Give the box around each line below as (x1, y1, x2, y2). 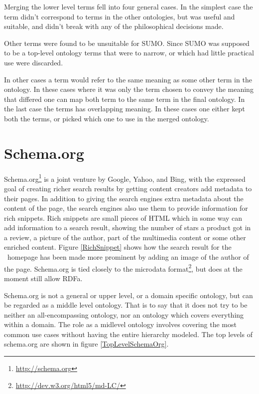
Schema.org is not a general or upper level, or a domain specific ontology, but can (4, 290, 253, 300)
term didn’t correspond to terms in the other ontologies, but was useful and (4, 11, 235, 21)
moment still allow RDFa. (4, 273, 83, 283)
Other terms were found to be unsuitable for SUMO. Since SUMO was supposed (4, 37, 250, 48)
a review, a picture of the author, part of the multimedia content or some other (4, 232, 246, 242)
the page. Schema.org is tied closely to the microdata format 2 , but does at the (4, 262, 243, 274)
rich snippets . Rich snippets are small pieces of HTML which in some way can (4, 212, 243, 223)
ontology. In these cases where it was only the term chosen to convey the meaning (4, 84, 254, 94)
